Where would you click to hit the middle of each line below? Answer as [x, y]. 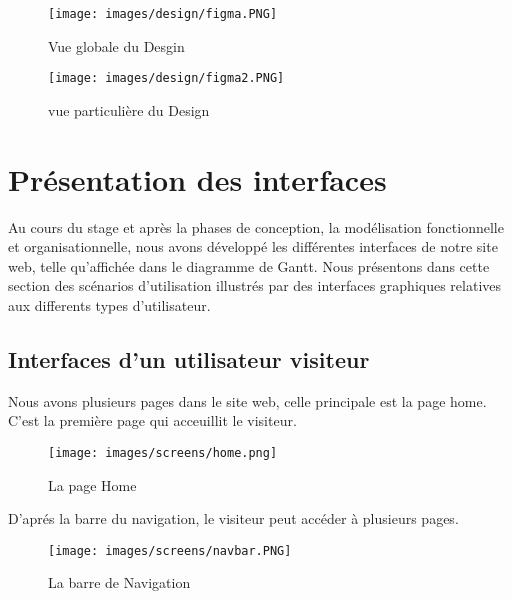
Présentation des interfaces [197, 178]
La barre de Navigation [119, 582]
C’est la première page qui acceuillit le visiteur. [152, 420]
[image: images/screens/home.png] [163, 452]
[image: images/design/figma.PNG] [163, 14]
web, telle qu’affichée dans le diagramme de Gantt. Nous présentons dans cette [249, 265]
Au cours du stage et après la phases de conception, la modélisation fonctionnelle [256, 226]
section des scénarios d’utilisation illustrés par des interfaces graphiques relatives [255, 285]
